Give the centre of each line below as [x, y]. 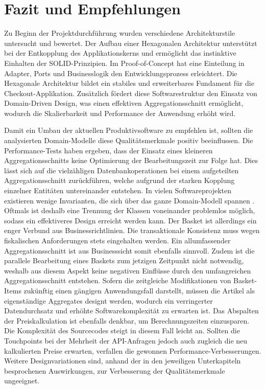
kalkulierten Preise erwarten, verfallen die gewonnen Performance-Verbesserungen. [133, 350]
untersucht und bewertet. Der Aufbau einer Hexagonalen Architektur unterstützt [131, 43]
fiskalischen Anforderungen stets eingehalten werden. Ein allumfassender [117, 240]
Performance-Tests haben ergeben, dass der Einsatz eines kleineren [109, 150]
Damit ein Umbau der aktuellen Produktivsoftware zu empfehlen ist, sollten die [129, 130]
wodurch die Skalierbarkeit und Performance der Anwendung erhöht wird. [120, 113]
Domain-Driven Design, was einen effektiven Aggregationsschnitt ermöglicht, [124, 103]
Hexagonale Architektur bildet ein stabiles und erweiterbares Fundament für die [129, 83]
